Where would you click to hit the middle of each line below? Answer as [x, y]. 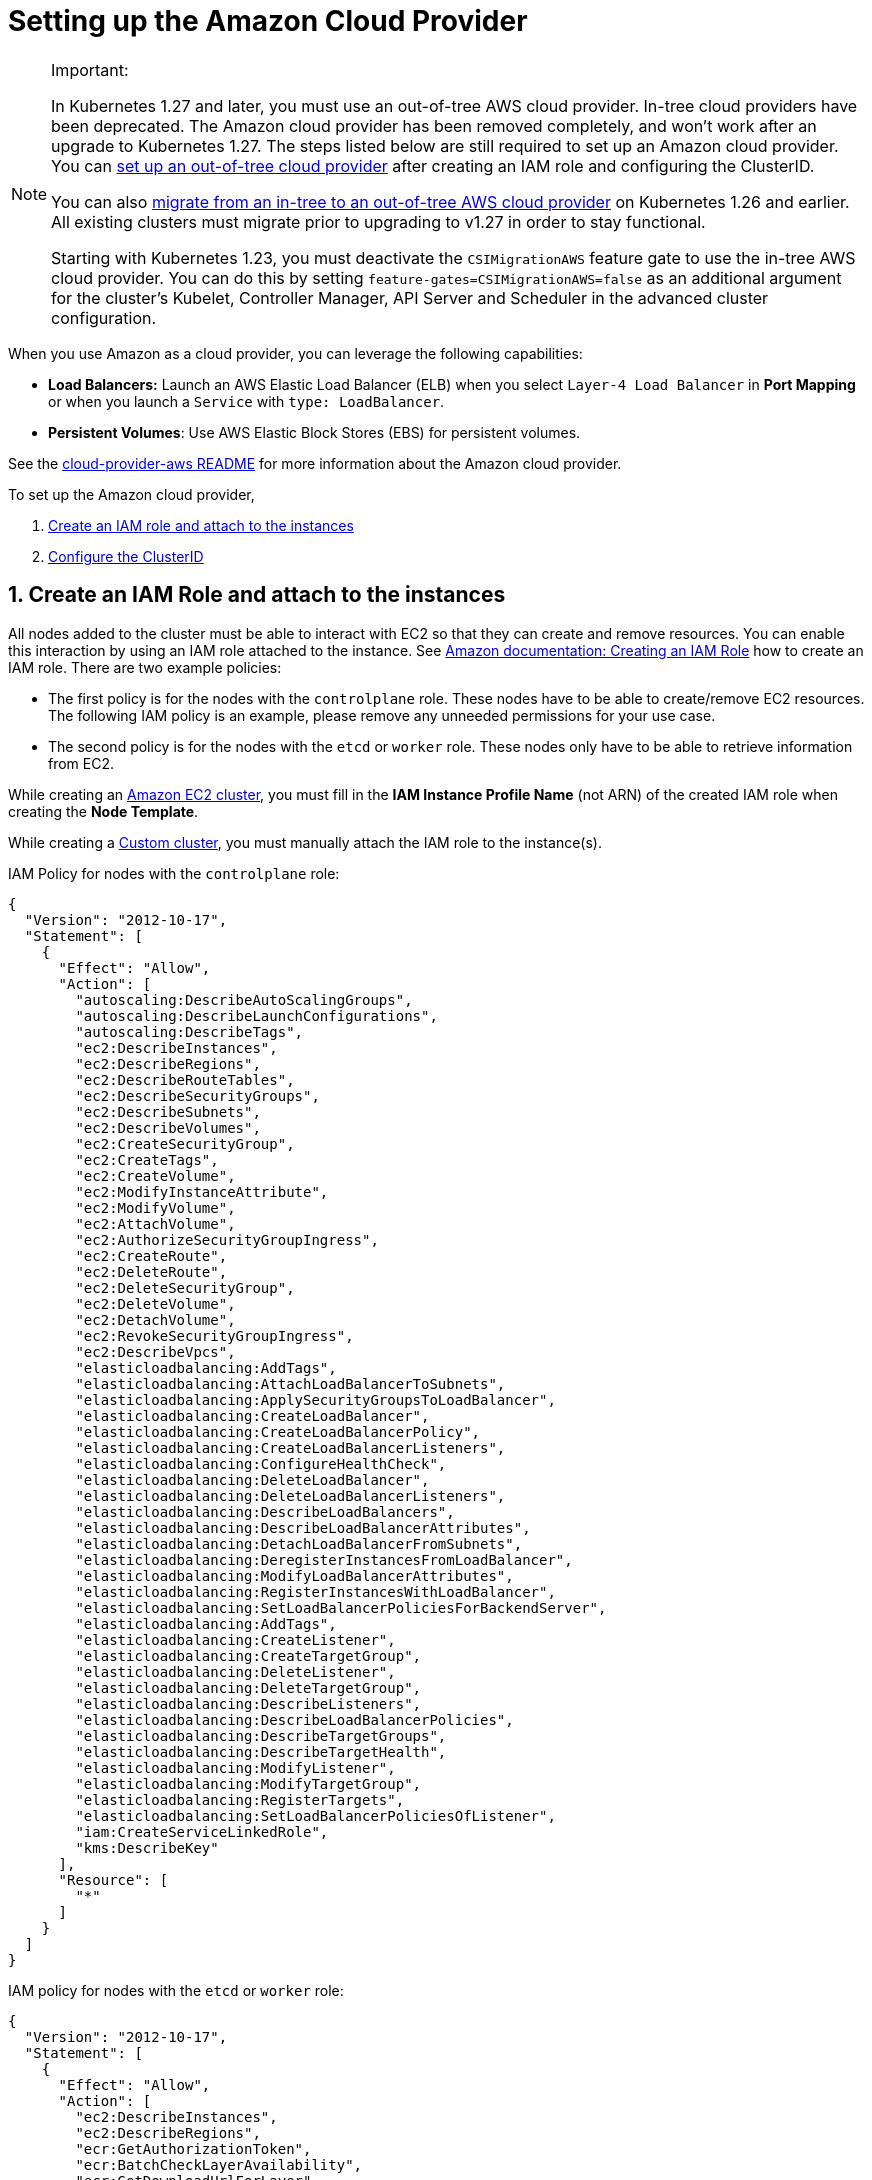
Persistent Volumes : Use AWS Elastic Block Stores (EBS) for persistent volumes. [314, 432]
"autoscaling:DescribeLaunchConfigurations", [256, 1015]
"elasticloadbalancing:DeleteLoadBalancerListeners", [290, 1495]
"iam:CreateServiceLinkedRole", [202, 1831]
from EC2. [81, 763]
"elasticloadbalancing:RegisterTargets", [240, 1799]
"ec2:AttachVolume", [155, 1223]
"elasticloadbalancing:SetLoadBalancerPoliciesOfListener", [315, 1815]
